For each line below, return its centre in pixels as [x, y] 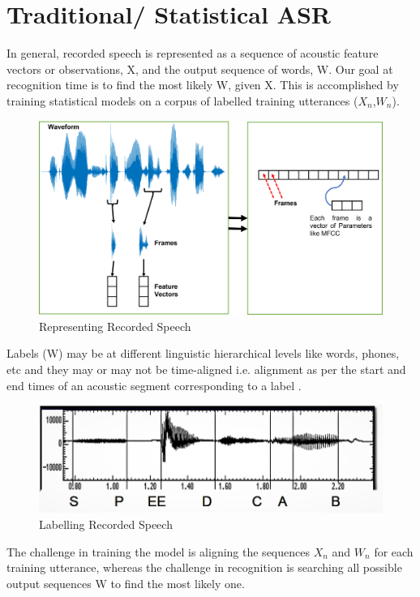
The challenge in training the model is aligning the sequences [158, 551]
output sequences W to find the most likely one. [126, 583]
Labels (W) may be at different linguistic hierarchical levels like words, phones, [203, 353]
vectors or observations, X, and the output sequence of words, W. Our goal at [200, 69]
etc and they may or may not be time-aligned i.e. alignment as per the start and [206, 369]
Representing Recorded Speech [115, 326]
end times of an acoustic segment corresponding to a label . [154, 385]
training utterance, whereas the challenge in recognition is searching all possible [204, 567]
